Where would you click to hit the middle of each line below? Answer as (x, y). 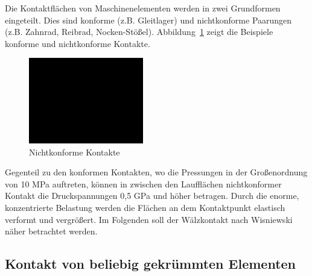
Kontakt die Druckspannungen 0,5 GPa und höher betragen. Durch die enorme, (152, 196)
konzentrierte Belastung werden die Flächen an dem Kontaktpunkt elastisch (145, 208)
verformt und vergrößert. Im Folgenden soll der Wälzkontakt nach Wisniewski (149, 219)
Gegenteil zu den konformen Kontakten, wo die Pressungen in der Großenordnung (156, 172)
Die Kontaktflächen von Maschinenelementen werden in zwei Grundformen (143, 8)
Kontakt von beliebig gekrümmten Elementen (151, 264)
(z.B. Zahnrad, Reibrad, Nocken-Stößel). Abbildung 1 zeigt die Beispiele (139, 32)
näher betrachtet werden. (51, 231)
